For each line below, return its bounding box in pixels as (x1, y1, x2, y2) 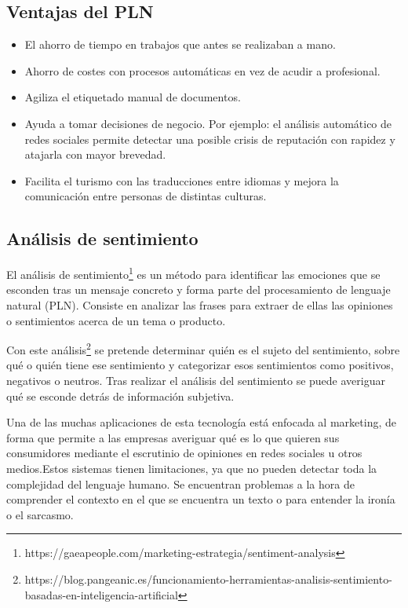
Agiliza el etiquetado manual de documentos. (24, 89, 241, 105)
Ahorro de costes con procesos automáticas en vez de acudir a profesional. (24, 62, 381, 79)
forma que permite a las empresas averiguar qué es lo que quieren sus (6, 429, 340, 445)
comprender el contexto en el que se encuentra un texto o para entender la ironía (6, 491, 395, 507)
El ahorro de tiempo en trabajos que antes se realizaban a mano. (24, 36, 336, 53)
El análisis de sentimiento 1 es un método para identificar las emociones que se (6, 264, 381, 282)
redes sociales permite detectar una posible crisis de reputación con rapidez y (24, 130, 395, 147)
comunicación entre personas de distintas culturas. (24, 188, 267, 204)
